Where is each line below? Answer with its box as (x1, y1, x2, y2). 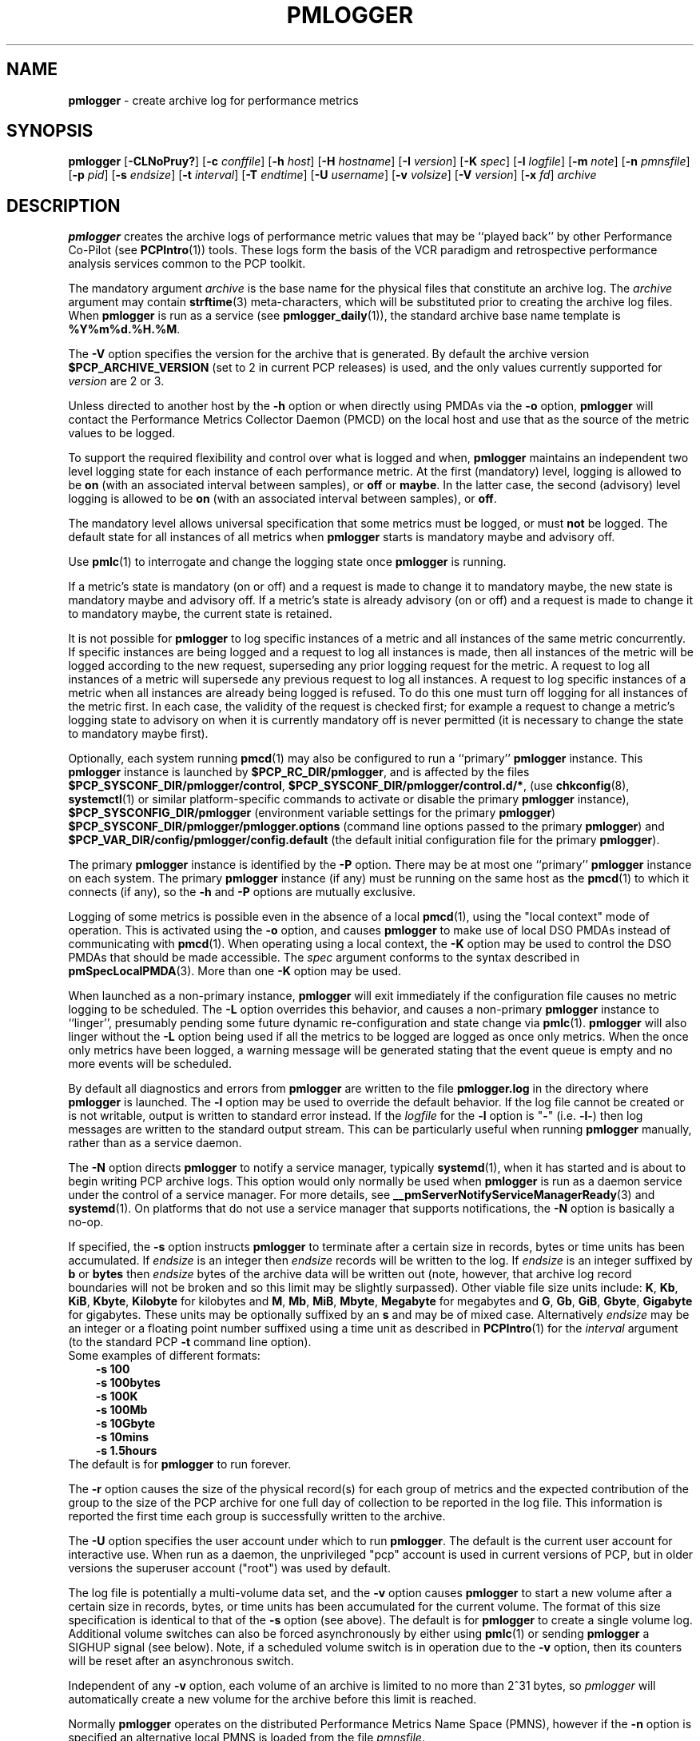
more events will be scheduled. (68, 1057, 232, 1071)
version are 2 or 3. (68, 374, 165, 388)
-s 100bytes (95, 1376, 161, 1390)
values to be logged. (68, 426, 176, 440)
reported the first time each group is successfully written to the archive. (68, 1509, 446, 1524)
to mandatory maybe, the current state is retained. (68, 607, 332, 621)
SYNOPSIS (6, 121, 93, 141)
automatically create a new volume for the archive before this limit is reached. (68, 1692, 477, 1707)
